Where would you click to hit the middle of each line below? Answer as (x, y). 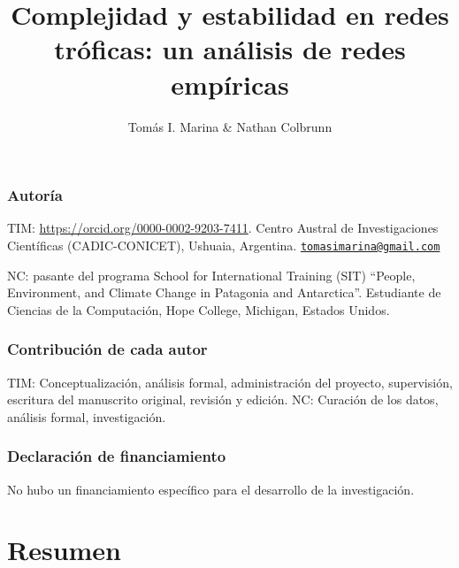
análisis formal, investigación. (87, 416)
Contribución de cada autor (107, 349)
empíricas (230, 84)
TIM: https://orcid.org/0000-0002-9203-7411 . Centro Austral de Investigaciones (223, 228)
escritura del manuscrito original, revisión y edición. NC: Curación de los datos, (223, 399)
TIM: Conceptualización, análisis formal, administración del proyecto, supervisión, (230, 382)
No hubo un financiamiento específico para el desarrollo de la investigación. (211, 489)
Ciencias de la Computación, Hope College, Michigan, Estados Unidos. (199, 309)
